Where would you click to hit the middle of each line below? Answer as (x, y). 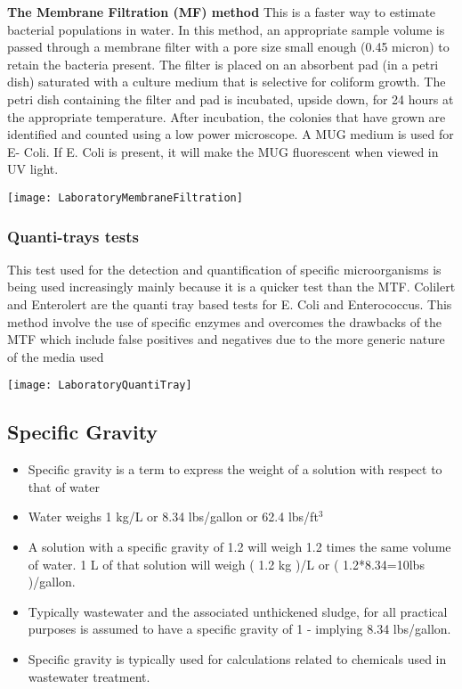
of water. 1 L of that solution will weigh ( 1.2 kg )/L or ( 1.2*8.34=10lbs (226, 564)
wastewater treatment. (89, 676)
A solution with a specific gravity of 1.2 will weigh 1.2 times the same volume (239, 547)
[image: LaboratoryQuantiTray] (100, 386)
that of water (64, 486)
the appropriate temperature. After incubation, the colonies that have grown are (227, 116)
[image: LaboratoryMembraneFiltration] (125, 197)
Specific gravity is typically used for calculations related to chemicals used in (237, 658)
